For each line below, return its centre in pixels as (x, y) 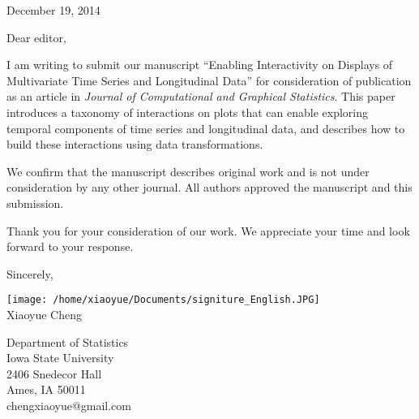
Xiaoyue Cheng (44, 314)
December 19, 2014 (53, 10)
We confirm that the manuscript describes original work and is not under (188, 171)
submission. (35, 203)
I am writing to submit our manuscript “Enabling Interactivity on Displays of (200, 65)
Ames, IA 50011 (46, 389)
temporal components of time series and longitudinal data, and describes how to (206, 128)
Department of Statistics (68, 341)
